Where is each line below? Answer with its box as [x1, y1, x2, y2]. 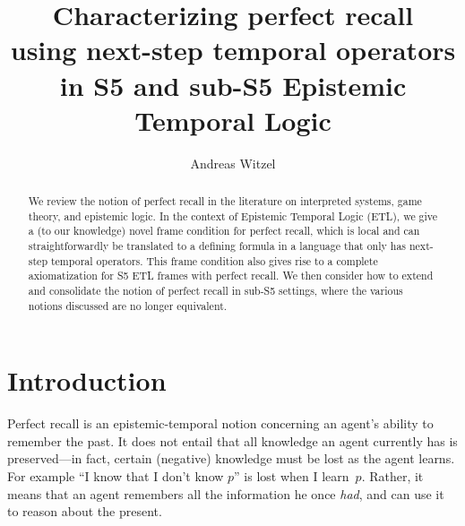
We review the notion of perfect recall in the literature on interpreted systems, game [28, 194, 422, 209]
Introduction [7, 362, 167, 399]
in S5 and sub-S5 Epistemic [59, 66, 407, 103]
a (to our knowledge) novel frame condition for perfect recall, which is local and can [28, 223, 420, 238]
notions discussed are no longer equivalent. [28, 297, 228, 313]
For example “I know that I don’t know [7, 467, 224, 486]
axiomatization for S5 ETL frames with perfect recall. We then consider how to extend [28, 268, 434, 283]
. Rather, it [361, 467, 424, 486]
